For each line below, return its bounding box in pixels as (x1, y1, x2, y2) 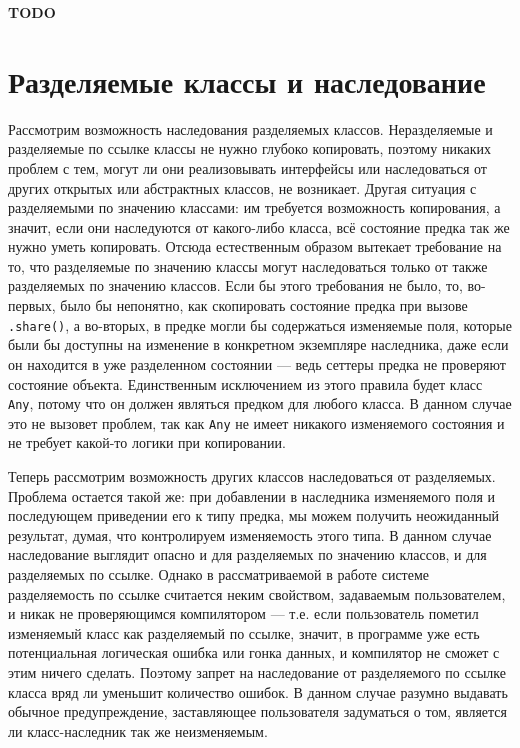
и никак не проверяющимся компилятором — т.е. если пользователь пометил (8, 603, 479, 624)
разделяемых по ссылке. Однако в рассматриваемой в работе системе (8, 563, 430, 584)
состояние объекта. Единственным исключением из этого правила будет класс (8, 373, 483, 394)
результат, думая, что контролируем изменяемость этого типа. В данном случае (8, 524, 492, 545)
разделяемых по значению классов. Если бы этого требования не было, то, (8, 275, 463, 296)
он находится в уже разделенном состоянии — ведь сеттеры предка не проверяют (8, 353, 506, 374)
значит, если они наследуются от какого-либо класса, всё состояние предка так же (8, 216, 510, 237)
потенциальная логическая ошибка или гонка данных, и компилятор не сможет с (8, 642, 500, 663)
